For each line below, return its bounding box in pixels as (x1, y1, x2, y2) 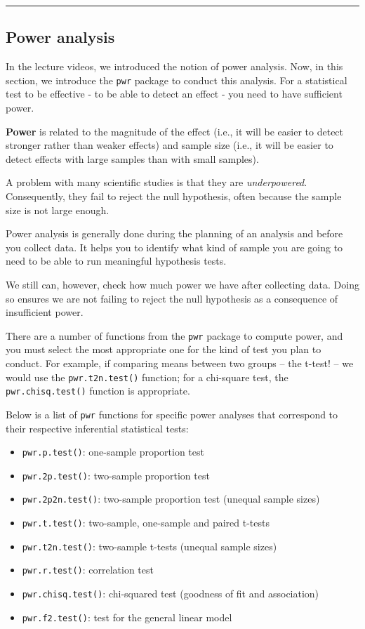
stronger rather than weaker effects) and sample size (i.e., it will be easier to (6, 138, 333, 152)
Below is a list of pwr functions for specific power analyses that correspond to (6, 406, 338, 421)
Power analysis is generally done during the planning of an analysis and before (6, 226, 343, 241)
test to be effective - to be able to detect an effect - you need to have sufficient (6, 86, 343, 101)
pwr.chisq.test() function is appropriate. (6, 383, 190, 398)
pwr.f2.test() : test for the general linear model (22, 609, 232, 624)
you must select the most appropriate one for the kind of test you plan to (6, 342, 321, 357)
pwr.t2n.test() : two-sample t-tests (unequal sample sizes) (22, 538, 277, 553)
